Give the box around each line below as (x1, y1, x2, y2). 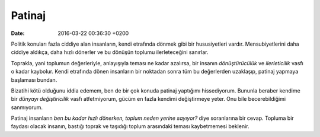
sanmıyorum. (11, 104, 43, 111)
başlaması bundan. (11, 76, 57, 83)
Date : (11, 30, 25, 37)
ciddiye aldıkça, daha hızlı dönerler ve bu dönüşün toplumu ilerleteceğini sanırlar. (11, 49, 209, 56)
